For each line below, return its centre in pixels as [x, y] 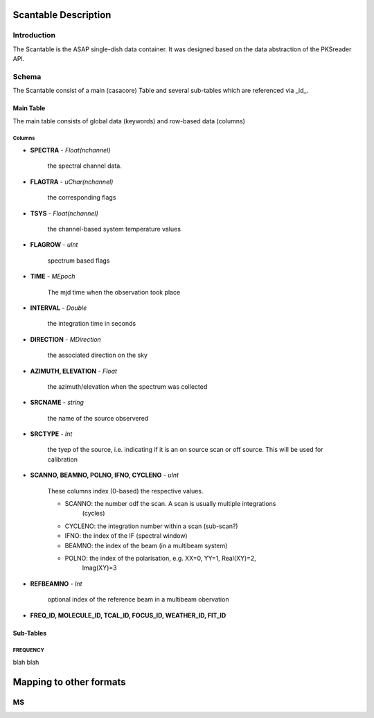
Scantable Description [62, 15]
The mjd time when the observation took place [114, 292]
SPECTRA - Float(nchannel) [70, 150]
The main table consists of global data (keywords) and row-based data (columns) [129, 121]
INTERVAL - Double [59, 308]
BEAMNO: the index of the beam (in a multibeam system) [146, 545]
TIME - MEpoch [53, 277]
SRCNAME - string [57, 403]
